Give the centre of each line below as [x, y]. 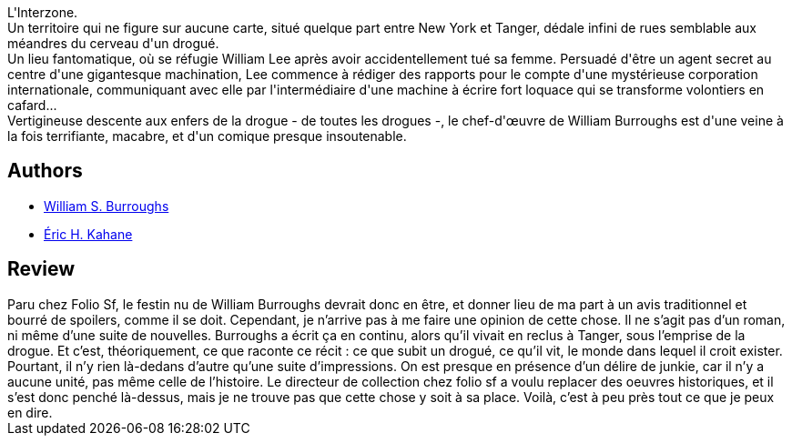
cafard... [32, 105]
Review [41, 269]
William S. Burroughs [107, 206]
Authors [45, 171]
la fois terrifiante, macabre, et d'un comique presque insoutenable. [207, 136]
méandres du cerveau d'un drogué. [113, 43]
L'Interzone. [43, 12]
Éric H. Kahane [88, 234]
